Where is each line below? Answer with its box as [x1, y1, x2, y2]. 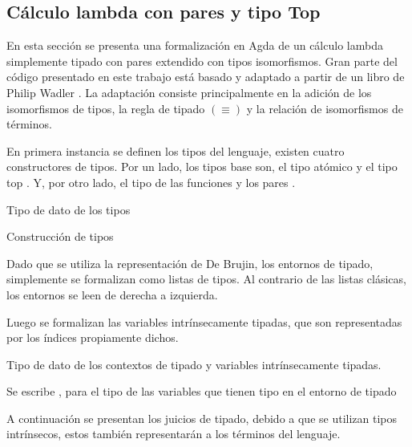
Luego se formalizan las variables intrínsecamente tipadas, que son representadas [6, 313, 402, 330]
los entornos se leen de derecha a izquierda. [6, 286, 218, 303]
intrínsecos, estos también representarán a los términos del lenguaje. [6, 425, 341, 442]
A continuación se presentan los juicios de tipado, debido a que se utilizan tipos [6, 409, 398, 426]
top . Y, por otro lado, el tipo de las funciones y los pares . [6, 173, 296, 190]
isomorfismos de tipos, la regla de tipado [6, 100, 205, 116]
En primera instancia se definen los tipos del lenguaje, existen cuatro [6, 142, 345, 159]
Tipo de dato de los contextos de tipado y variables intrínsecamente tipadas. [6, 356, 382, 372]
